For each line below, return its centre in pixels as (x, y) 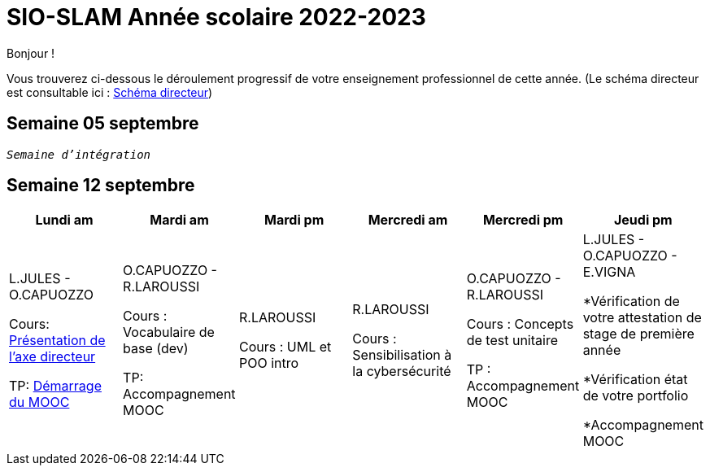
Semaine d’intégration (79, 154)
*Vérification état (635, 380)
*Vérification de (631, 302)
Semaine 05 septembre (103, 124)
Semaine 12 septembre (101, 186)
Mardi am (179, 220)
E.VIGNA (609, 272)
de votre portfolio (636, 396)
